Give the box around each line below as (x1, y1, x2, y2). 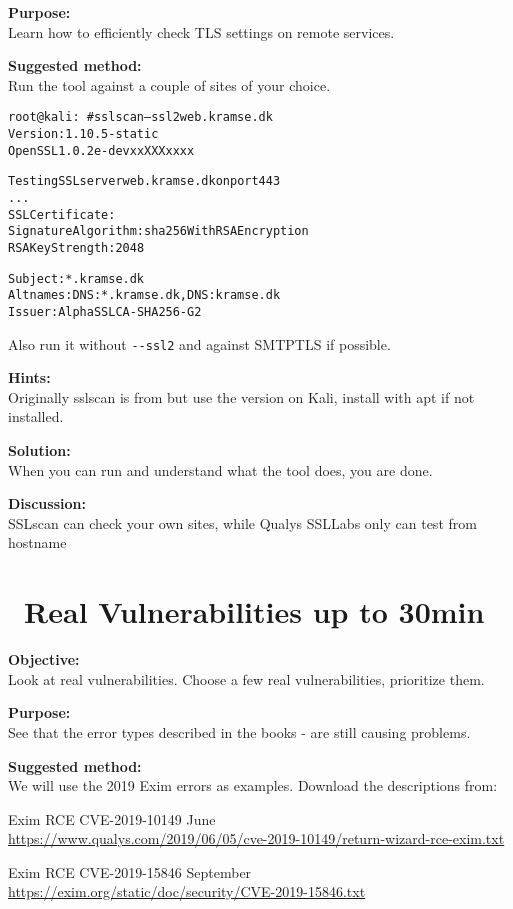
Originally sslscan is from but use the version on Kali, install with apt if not (8, 386, 475, 407)
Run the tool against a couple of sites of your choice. (8, 74, 331, 95)
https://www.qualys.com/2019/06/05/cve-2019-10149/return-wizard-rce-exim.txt (8, 828, 505, 849)
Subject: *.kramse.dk (8, 271, 145, 286)
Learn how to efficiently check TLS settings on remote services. (8, 21, 395, 42)
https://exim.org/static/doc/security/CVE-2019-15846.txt (8, 881, 366, 902)
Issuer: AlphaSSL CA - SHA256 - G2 (8, 304, 202, 319)
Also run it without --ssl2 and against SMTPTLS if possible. (8, 333, 391, 354)
